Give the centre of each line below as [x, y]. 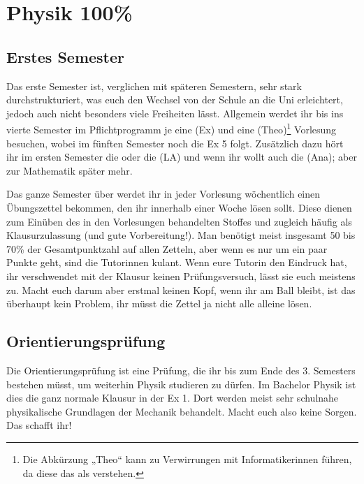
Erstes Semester [66, 56]
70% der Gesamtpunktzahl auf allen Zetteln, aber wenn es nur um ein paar [167, 248]
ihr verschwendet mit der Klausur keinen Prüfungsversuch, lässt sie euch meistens [181, 276]
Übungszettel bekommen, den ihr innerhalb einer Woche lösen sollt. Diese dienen [179, 207]
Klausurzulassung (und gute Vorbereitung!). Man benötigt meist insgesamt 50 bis [181, 235]
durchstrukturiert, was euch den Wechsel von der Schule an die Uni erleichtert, [175, 100]
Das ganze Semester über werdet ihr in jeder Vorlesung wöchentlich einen [163, 194]
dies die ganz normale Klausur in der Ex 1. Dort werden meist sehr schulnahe [173, 398]
